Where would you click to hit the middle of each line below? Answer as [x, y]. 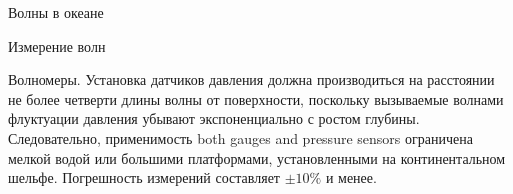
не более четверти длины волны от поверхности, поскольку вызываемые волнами [256, 98]
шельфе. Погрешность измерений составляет [144, 177]
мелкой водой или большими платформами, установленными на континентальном [257, 157]
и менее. [351, 177]
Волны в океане [56, 12]
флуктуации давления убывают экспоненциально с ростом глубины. [214, 118]
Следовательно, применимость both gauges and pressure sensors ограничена [240, 137]
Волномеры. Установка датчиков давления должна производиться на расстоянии [251, 79]
